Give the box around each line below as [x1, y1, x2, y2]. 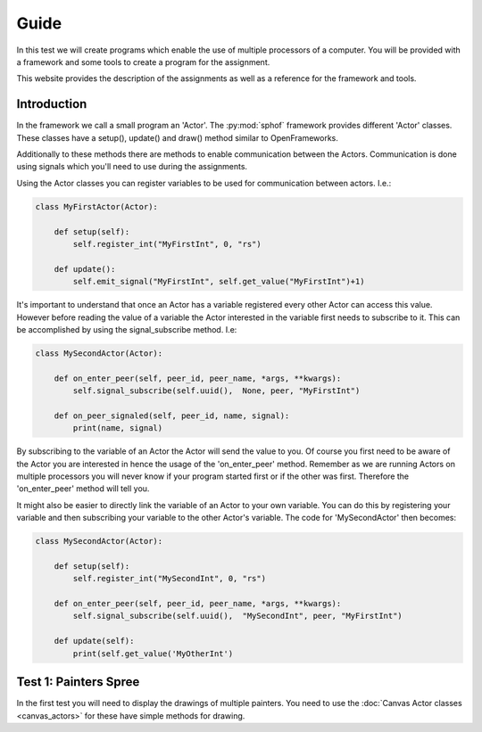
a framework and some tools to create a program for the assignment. [16, 56, 270, 67]
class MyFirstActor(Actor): [35, 202, 158, 211]
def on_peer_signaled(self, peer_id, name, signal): [54, 410, 290, 421]
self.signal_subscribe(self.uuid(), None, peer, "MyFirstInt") [72, 386, 361, 396]
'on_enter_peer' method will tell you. [16, 483, 150, 494]
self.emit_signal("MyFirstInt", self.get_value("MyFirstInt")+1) [72, 276, 365, 287]
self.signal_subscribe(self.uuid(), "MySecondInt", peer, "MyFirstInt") [72, 611, 403, 621]
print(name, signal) [72, 424, 163, 433]
